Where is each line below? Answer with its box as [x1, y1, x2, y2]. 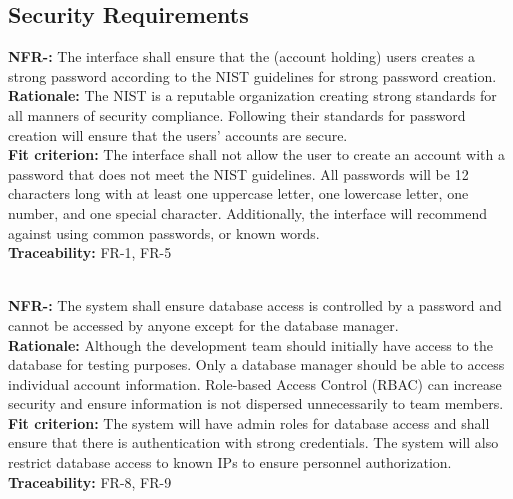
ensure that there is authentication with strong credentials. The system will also [8, 432, 499, 453]
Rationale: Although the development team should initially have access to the [8, 334, 493, 355]
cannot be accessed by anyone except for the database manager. [8, 314, 399, 335]
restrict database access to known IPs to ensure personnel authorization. [8, 452, 452, 473]
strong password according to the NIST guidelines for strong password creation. [8, 65, 497, 86]
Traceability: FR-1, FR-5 [8, 242, 172, 263]
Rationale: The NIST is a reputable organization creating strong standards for [8, 85, 497, 106]
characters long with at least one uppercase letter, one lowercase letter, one [8, 183, 469, 204]
